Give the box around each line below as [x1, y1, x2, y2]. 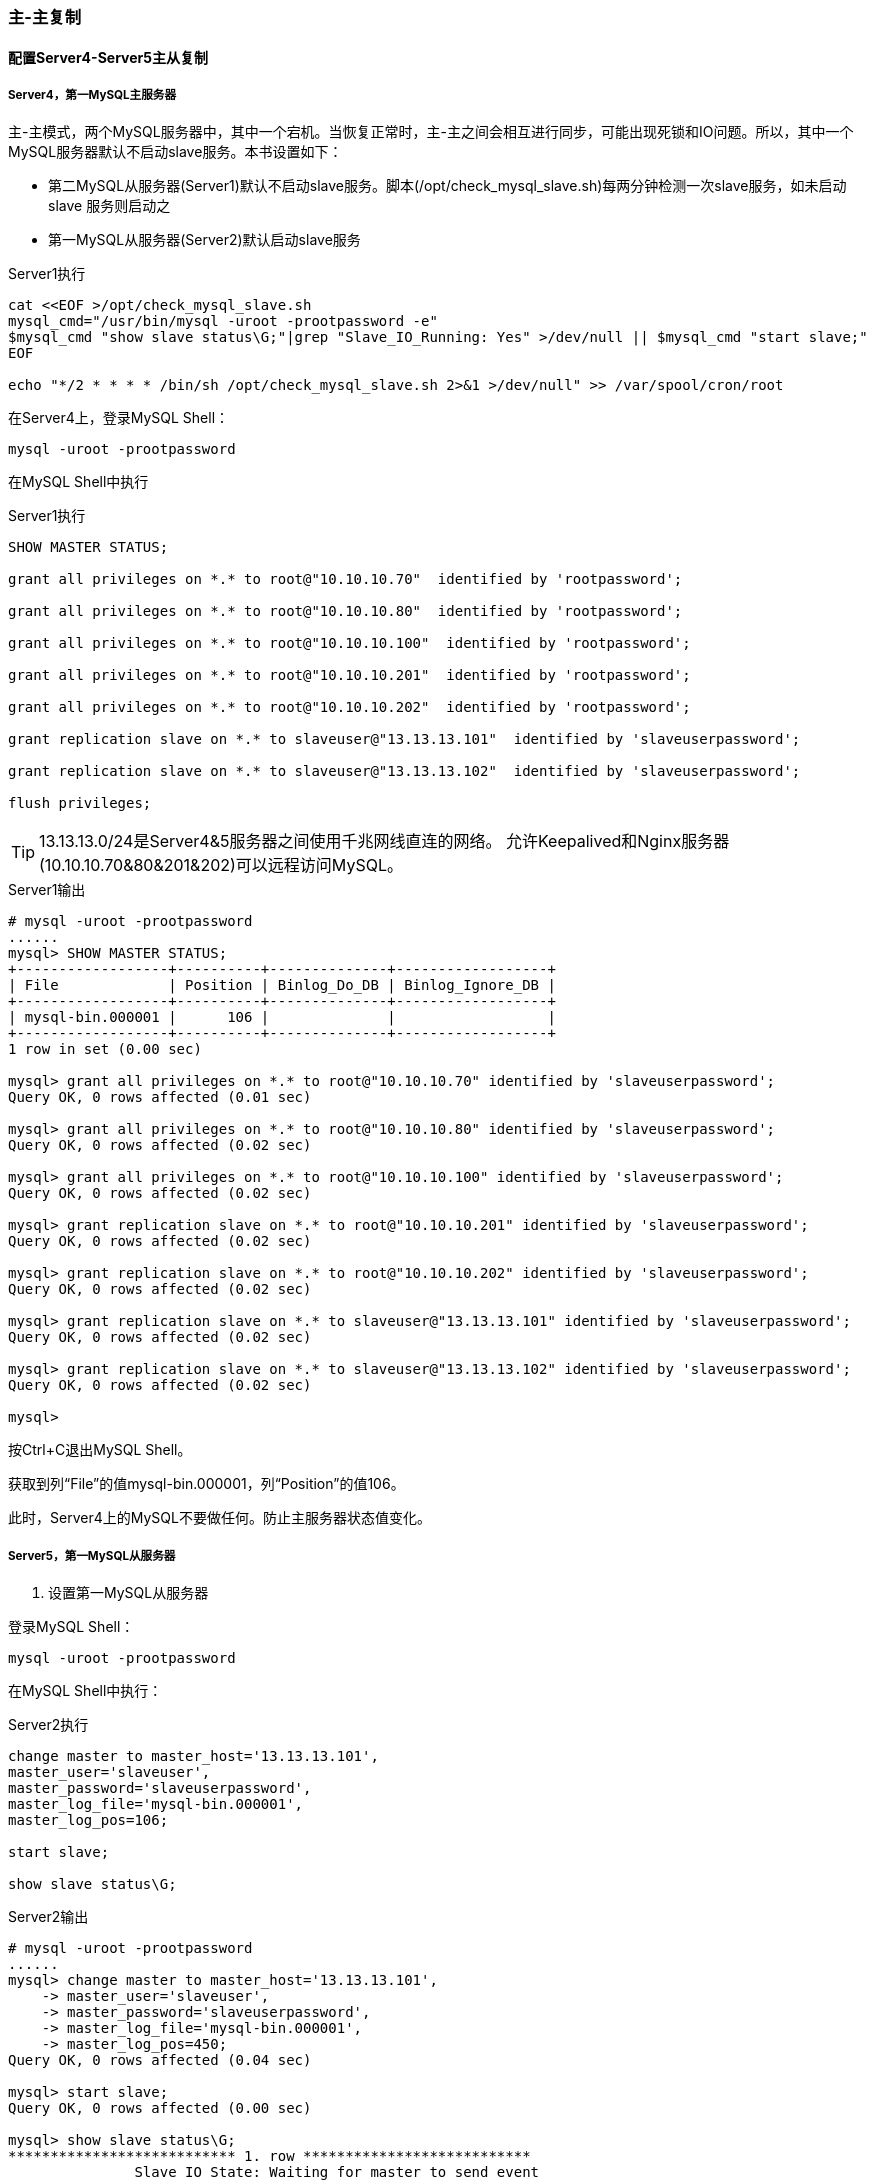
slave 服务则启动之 [48, 197, 171, 215]
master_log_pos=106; [8, 1812, 169, 1829]
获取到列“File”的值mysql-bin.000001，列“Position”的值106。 [8, 1475, 405, 1493]
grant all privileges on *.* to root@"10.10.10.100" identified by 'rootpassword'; [8, 635, 691, 652]
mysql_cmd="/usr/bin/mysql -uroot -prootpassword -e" [8, 313, 438, 330]
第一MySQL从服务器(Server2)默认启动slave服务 [48, 231, 361, 249]
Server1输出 [8, 881, 86, 899]
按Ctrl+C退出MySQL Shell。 [8, 1441, 192, 1459]
